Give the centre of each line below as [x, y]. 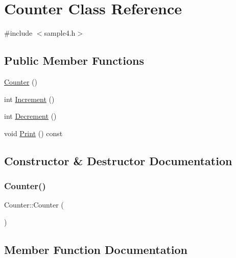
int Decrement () [30, 116]
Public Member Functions [74, 60]
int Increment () [29, 99]
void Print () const [33, 133]
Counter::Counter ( [34, 205]
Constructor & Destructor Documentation [118, 160]
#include [18, 33]
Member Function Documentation [96, 249]
